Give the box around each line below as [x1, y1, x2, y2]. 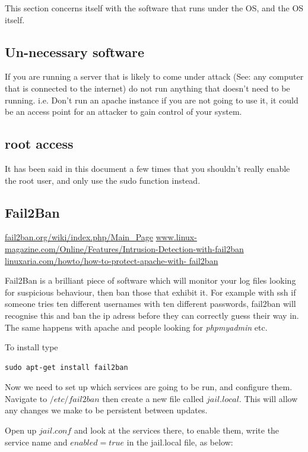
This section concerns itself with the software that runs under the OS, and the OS [5, 2, 304, 14]
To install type [5, 341, 58, 353]
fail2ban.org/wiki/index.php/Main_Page [5, 231, 153, 243]
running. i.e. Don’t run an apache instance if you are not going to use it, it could [5, 93, 299, 106]
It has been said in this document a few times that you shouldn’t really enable [5, 162, 290, 174]
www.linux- [155, 231, 197, 243]
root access [5, 134, 74, 153]
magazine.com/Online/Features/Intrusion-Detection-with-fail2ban [5, 242, 244, 255]
